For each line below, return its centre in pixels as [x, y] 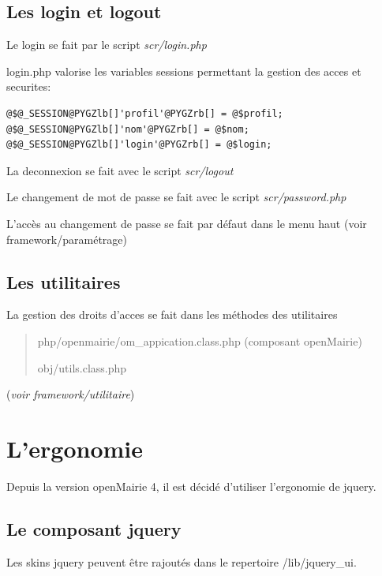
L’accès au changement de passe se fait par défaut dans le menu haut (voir [187, 223]
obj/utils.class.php [82, 367]
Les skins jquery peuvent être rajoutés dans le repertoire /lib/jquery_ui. [182, 561]
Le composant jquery [94, 528]
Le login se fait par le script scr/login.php [107, 45]
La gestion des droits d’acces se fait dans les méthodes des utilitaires [172, 314]
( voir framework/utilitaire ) [71, 394]
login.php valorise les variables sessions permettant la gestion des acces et [184, 71]
